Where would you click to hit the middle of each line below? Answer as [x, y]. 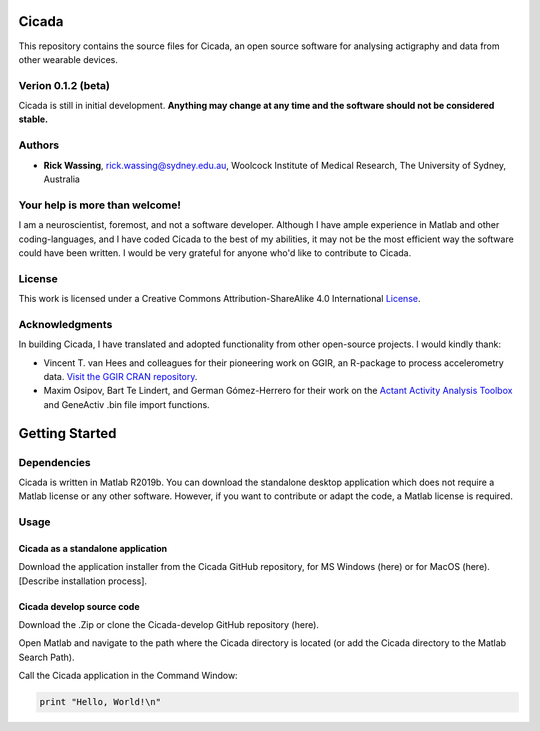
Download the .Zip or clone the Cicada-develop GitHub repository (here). [169, 625]
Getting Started [67, 433]
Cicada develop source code [79, 606]
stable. [33, 119]
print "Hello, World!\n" [100, 702]
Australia [61, 179]
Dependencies [55, 462]
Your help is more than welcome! [100, 205]
